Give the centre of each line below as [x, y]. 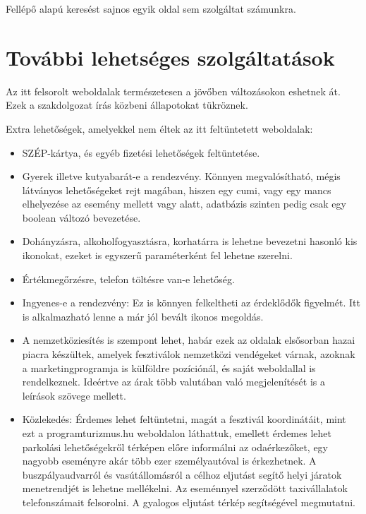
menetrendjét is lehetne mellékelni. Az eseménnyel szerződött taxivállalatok [185, 488]
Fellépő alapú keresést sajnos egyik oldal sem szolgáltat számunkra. [151, 8]
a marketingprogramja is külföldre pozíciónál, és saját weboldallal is [169, 367]
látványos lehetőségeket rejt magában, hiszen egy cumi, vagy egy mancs [177, 190]
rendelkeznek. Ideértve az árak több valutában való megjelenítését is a [173, 382]
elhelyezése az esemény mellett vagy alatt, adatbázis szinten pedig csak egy [184, 204]
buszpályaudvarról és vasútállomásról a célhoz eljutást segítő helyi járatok [182, 474]
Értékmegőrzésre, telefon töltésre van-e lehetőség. [128, 279]
